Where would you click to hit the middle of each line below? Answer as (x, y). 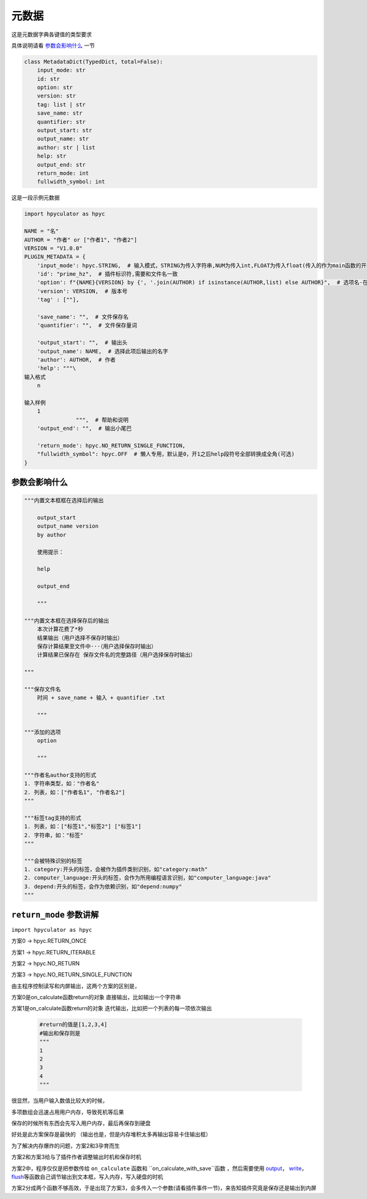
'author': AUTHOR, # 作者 (76, 360)
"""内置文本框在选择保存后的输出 (67, 620)
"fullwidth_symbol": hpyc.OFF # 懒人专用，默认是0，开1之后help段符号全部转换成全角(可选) (166, 454)
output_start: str (65, 131)
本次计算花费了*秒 (60, 629)
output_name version (68, 526)
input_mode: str (61, 70)
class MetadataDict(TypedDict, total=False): (94, 62)
